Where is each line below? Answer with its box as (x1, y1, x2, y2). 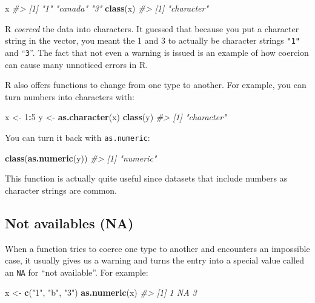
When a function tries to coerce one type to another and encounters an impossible (5, 242, 310, 254)
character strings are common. (5, 183, 118, 196)
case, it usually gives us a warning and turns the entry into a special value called (5, 254, 305, 267)
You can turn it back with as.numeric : (5, 131, 150, 143)
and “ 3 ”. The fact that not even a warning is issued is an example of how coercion (5, 46, 309, 58)
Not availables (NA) (5, 213, 134, 232)
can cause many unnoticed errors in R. (5, 58, 148, 70)
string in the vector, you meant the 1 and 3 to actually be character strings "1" (5, 34, 300, 47)
